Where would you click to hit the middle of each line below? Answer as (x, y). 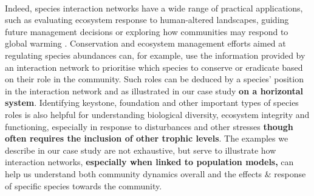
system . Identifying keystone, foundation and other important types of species (152, 103)
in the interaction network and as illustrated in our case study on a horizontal (154, 90)
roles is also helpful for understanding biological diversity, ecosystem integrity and (157, 114)
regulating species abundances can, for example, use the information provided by (155, 55)
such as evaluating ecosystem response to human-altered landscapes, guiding (147, 20)
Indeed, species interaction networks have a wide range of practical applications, (154, 8)
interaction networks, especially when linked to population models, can (149, 162)
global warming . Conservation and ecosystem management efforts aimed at (145, 43)
